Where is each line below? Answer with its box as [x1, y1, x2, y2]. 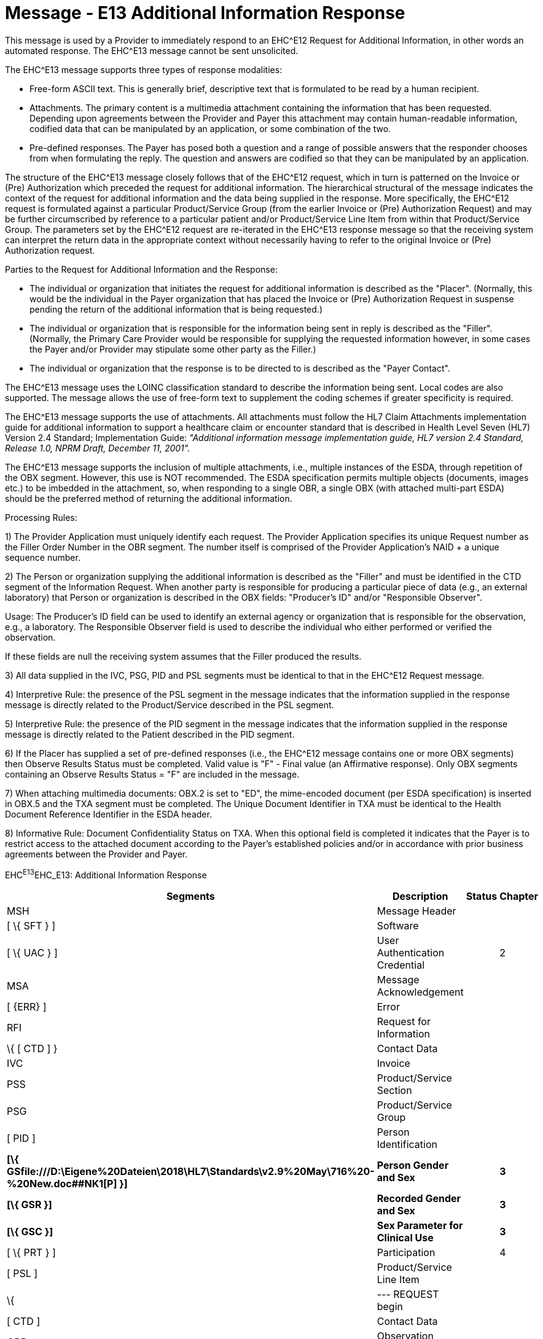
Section [377, 1084, 412, 1097]
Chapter [499, 890, 539, 903]
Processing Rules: [5, 512, 77, 523]
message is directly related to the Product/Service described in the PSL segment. [5, 699, 334, 710]
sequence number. [5, 552, 80, 563]
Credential [377, 959, 425, 972]
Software [377, 919, 419, 932]
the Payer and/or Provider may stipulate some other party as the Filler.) [29, 343, 316, 354]
